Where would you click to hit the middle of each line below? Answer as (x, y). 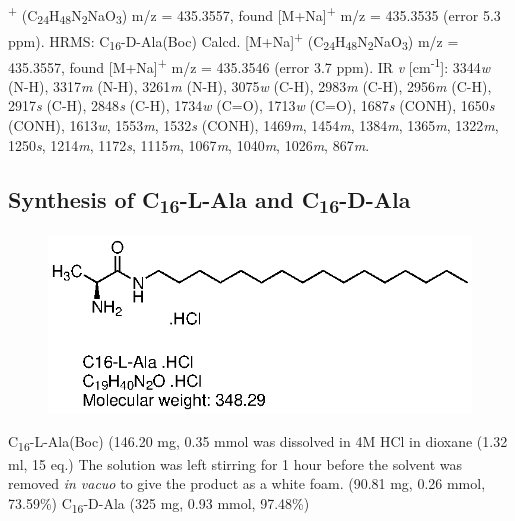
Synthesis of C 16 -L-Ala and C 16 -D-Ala (209, 200)
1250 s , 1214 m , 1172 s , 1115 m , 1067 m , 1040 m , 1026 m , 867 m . (189, 144)
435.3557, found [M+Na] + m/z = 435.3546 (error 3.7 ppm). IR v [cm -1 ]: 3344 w (249, 65)
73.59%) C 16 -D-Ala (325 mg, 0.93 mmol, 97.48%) (159, 504)
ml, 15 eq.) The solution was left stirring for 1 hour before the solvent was (235, 463)
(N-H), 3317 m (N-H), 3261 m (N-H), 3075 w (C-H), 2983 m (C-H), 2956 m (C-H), (250, 85)
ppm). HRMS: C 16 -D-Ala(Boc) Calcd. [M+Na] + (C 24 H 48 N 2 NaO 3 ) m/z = (233, 40)
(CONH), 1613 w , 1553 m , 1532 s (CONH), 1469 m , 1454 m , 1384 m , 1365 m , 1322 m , (253, 125)
